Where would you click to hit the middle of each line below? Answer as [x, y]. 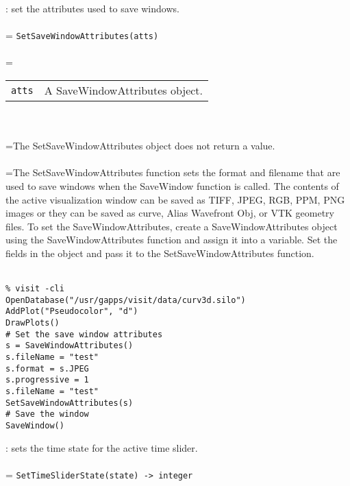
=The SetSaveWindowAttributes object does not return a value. [140, 146]
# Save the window [47, 414]
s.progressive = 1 [47, 380]
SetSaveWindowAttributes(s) [70, 403]
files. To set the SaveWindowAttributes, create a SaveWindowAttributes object [172, 226]
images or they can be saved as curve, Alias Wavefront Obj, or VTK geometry [170, 213]
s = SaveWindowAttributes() [70, 346]
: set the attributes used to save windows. [92, 8]
